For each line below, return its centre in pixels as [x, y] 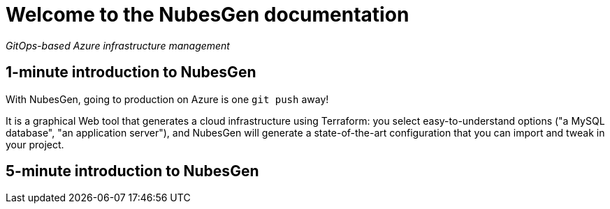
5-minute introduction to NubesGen [132, 171]
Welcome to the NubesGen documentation [208, 15]
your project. [35, 144]
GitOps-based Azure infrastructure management [118, 45]
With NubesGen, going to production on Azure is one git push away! [167, 99]
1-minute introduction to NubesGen [131, 72]
